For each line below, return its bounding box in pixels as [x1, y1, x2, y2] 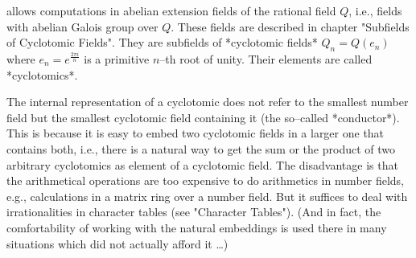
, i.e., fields [348, 2, 402, 18]
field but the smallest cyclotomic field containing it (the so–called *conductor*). [6, 109, 400, 125]
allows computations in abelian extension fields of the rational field [6, 2, 336, 18]
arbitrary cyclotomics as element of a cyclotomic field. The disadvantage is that [6, 156, 398, 173]
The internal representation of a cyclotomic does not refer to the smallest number [6, 93, 409, 110]
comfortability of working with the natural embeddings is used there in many [6, 219, 387, 235]
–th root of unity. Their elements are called [159, 50, 373, 67]
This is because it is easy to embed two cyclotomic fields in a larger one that [6, 125, 385, 141]
